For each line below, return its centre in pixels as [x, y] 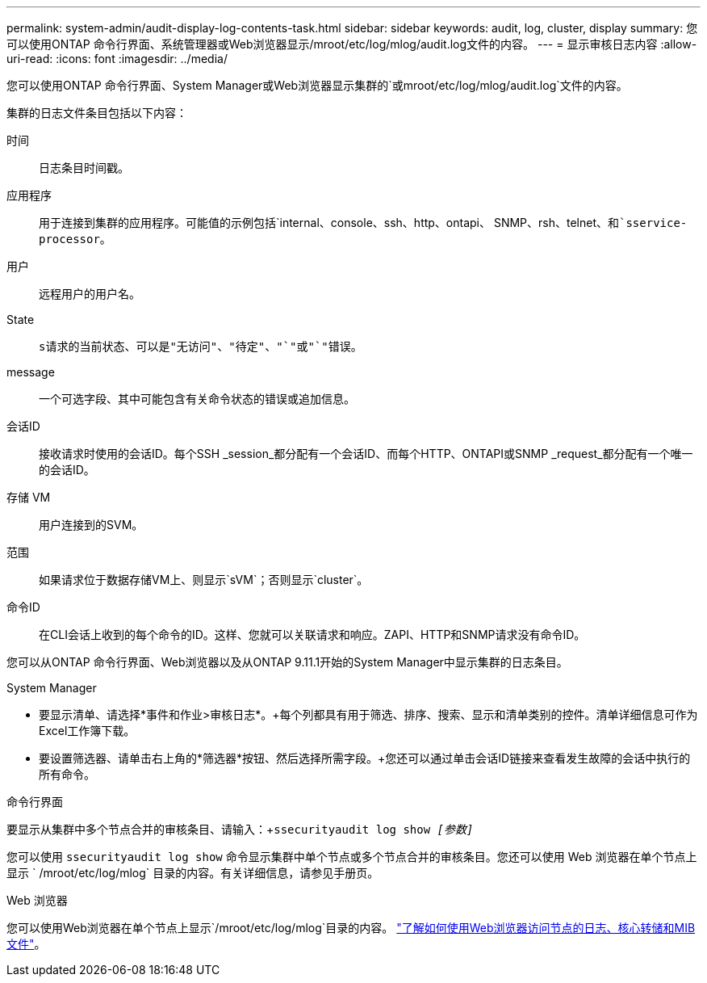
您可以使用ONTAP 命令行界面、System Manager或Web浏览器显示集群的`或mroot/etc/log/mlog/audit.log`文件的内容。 [317, 85]
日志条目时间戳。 [84, 168]
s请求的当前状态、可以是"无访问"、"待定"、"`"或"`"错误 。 [201, 346]
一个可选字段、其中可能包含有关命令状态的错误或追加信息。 [197, 399]
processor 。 [75, 239]
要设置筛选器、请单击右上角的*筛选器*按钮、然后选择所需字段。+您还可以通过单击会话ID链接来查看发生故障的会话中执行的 [365, 758]
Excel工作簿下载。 [87, 731]
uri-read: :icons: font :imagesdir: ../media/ [117, 59]
